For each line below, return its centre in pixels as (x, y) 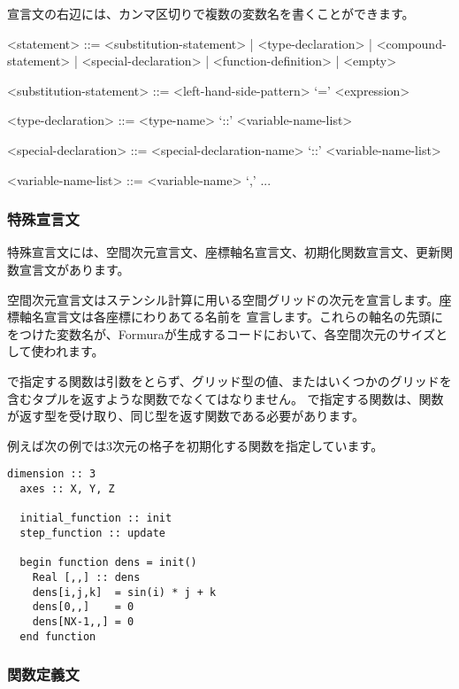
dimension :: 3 (52, 474)
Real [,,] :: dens (86, 577)
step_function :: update (92, 533)
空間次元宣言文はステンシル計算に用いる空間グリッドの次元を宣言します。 (223, 299)
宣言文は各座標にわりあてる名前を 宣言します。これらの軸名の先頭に (243, 317)
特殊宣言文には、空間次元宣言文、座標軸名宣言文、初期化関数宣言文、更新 (224, 252)
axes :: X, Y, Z (67, 488)
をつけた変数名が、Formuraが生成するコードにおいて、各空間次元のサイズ (222, 333)
